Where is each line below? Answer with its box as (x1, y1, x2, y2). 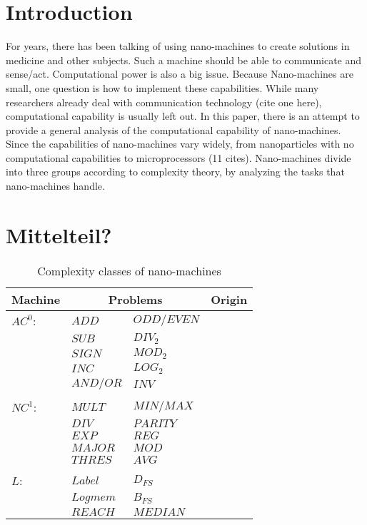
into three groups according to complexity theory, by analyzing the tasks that (6, 164, 345, 179)
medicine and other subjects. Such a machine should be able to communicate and (6, 52, 362, 67)
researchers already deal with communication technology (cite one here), (6, 94, 322, 109)
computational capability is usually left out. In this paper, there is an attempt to (6, 108, 360, 123)
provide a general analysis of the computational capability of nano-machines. (6, 122, 341, 137)
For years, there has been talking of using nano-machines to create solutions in (6, 39, 350, 53)
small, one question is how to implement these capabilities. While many (6, 80, 319, 95)
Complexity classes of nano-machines (37, 262, 221, 279)
